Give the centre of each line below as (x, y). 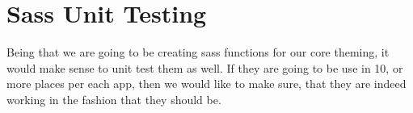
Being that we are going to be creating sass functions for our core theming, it (198, 52)
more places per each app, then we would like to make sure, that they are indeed (206, 84)
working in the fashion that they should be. (114, 99)
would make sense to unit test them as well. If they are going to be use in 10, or (205, 67)
